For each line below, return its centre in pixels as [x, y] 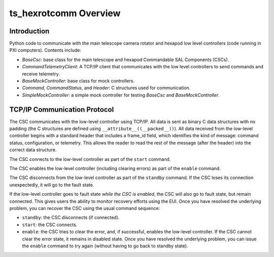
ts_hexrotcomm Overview [65, 13]
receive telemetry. [41, 74]
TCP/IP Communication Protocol [62, 110]
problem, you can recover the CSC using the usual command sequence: [84, 208]
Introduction [29, 31]
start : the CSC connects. [50, 225]
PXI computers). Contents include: [45, 50]
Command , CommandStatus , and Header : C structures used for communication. [106, 88]
